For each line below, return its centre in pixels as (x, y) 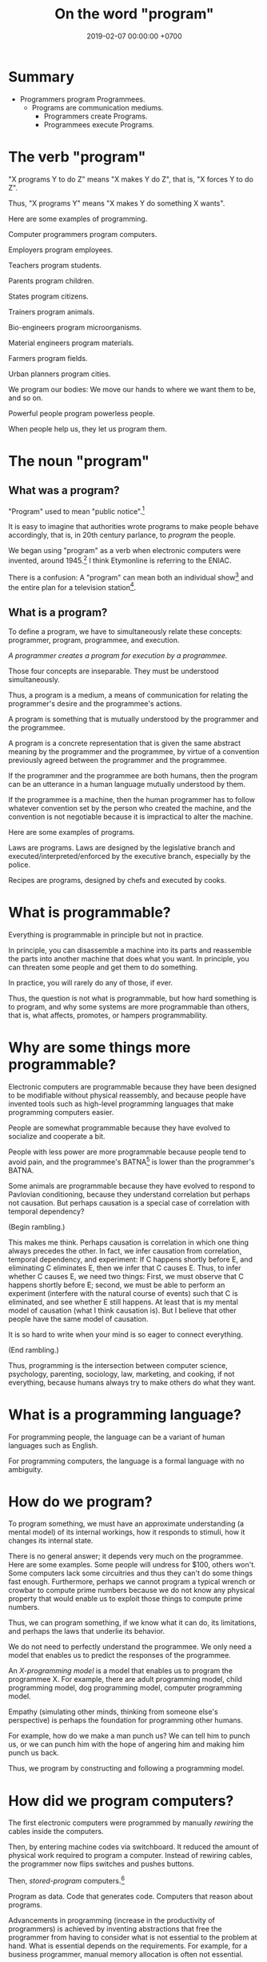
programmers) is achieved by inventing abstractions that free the (115, 1929)
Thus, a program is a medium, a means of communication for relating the (128, 695)
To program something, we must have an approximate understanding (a (126, 1524)
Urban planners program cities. (60, 374)
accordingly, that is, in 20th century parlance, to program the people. (122, 535)
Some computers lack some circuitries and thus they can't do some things (131, 1573)
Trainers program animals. (52, 311)
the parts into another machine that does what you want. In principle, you (129, 959)
